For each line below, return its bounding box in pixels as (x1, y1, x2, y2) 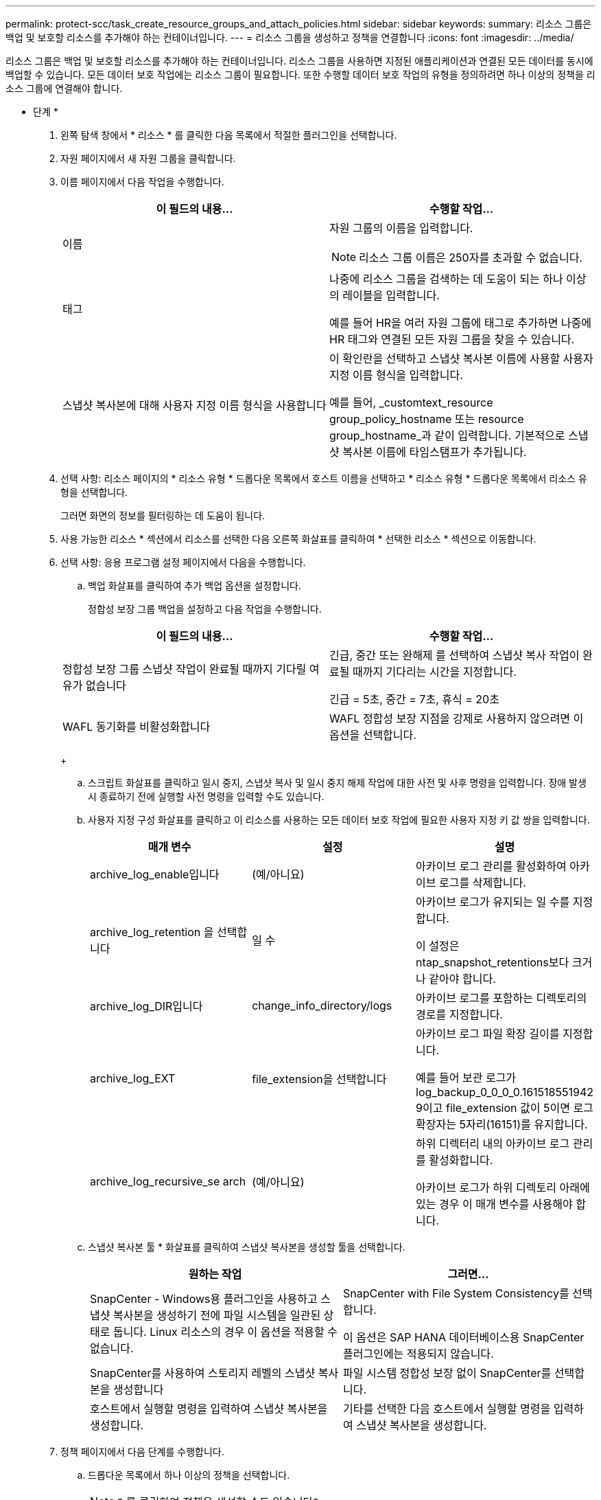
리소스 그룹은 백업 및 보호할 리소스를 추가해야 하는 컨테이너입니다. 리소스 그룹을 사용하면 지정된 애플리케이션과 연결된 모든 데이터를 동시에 (5, 55, 593, 67)
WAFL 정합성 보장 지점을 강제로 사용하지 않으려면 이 (329, 712, 584, 725)
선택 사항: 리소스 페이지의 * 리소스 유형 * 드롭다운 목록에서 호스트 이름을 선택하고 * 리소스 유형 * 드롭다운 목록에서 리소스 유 (60, 473, 587, 484)
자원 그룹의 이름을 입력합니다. (329, 221, 473, 235)
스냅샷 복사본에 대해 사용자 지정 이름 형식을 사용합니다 (62, 398, 327, 412)
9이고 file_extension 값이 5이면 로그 (416, 1101, 593, 1115)
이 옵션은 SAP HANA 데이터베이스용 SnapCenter (343, 1330, 585, 1344)
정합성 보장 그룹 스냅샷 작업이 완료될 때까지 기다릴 (62, 662, 307, 676)
